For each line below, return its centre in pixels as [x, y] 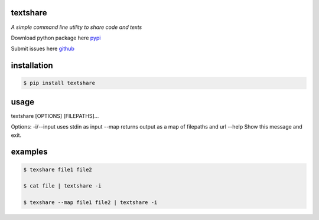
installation [32, 66]
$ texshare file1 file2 [58, 169]
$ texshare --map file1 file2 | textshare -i [90, 203]
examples [29, 152]
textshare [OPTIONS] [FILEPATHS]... [55, 116]
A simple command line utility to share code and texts [77, 27]
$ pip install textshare [59, 83]
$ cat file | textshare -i [62, 186]
